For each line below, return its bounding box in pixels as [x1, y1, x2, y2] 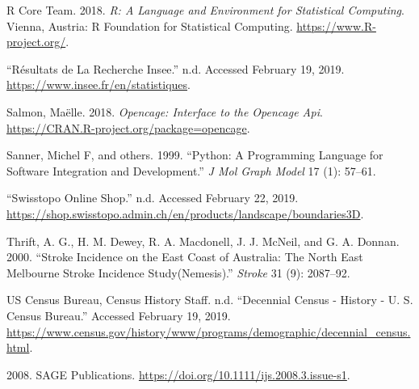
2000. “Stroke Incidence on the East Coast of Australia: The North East [6, 248, 363, 265]
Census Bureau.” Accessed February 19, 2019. [6, 307, 231, 323]
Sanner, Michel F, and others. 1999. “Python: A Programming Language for [6, 146, 383, 163]
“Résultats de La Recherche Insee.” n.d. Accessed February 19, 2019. [6, 60, 345, 77]
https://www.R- [296, 17, 376, 34]
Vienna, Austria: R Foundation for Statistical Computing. [6, 17, 293, 34]
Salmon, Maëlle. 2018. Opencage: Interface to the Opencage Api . [6, 103, 323, 120]
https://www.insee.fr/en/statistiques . [6, 76, 191, 93]
